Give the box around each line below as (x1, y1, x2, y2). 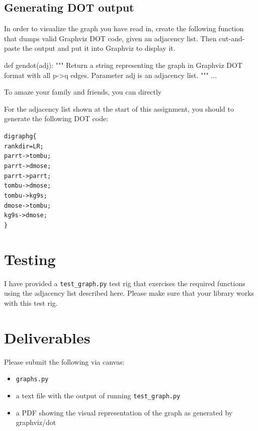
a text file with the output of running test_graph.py (16, 390, 181, 400)
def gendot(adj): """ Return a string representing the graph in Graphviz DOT (4, 59, 242, 70)
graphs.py (16, 376, 49, 383)
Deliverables (4, 327, 91, 348)
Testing (4, 248, 56, 269)
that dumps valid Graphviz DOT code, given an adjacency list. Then (4, 33, 217, 43)
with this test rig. (4, 297, 58, 308)
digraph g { (4, 132, 37, 140)
